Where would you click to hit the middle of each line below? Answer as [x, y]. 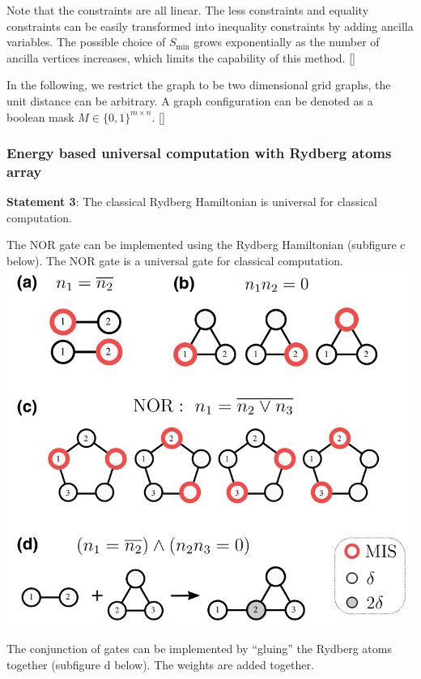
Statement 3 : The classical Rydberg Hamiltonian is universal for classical [192, 202]
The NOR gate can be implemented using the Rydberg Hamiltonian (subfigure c [206, 245]
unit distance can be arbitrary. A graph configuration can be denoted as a [190, 100]
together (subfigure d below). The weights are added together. [160, 664]
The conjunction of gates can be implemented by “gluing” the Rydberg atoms [199, 649]
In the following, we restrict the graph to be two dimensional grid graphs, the [199, 85]
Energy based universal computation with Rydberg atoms [199, 153]
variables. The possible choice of [86, 42]
